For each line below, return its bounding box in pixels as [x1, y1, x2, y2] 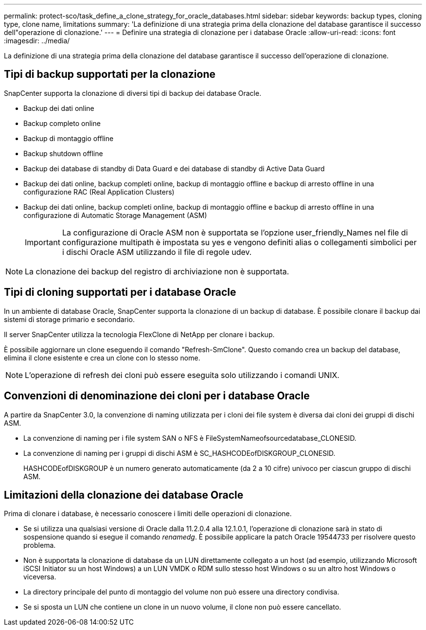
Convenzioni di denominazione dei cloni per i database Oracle [4, 390, 310, 402]
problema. [23, 541, 56, 550]
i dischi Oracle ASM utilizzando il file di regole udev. [62, 247, 252, 257]
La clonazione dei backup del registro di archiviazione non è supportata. [25, 266, 289, 276]
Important [25, 237, 60, 247]
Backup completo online [23, 119, 101, 127]
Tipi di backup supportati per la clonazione [4, 68, 215, 81]
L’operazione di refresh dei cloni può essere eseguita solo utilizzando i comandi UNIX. [25, 370, 339, 380]
